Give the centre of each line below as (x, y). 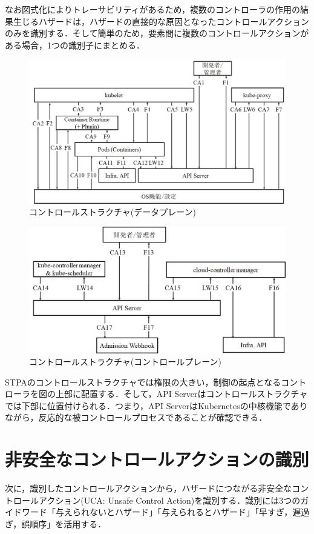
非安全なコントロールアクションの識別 (157, 459)
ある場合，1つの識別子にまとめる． (75, 45)
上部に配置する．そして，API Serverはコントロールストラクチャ (182, 394)
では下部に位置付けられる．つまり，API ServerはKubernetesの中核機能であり (156, 405)
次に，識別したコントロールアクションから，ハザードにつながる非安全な (149, 488)
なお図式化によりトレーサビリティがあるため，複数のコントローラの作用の (152, 9)
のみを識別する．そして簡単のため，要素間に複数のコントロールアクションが (157, 33)
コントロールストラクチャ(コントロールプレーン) (126, 362)
